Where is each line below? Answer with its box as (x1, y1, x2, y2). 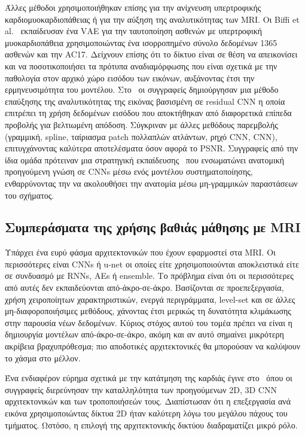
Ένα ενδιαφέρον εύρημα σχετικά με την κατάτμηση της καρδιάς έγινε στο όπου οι (5, 372, 292, 384)
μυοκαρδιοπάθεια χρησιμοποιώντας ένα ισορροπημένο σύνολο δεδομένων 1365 (5, 36, 277, 48)
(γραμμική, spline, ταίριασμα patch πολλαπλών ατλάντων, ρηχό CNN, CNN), (5, 130, 277, 142)
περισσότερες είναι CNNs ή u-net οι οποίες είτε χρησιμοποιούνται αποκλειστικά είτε (5, 257, 299, 270)
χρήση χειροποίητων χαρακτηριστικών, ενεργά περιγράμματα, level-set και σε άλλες (5, 293, 295, 305)
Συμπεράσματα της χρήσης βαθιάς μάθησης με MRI (5, 218, 301, 236)
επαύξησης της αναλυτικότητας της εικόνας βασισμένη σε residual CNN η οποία (5, 95, 285, 107)
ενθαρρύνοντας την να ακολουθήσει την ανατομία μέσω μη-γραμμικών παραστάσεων (5, 177, 298, 189)
